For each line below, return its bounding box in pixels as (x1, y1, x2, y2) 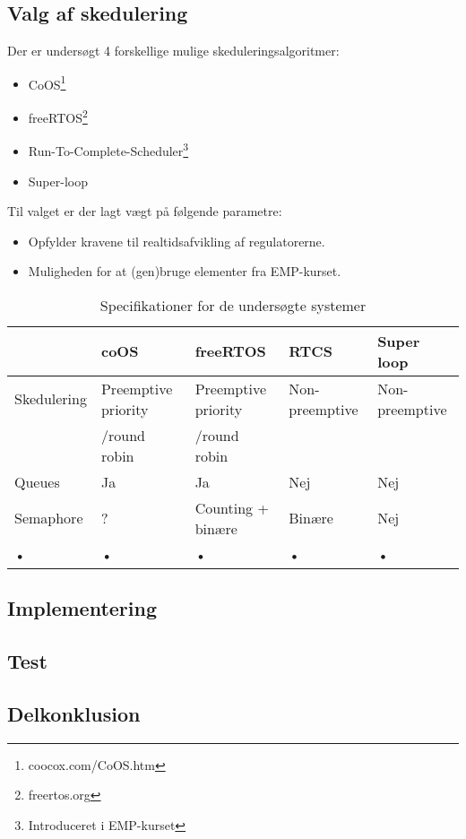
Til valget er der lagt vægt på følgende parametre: (7, 202, 282, 221)
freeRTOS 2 (28, 106, 88, 126)
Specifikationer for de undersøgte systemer (99, 294, 367, 316)
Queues (14, 471, 60, 492)
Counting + (194, 497, 269, 518)
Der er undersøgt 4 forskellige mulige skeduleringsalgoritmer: (7, 41, 340, 60)
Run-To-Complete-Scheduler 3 (28, 139, 189, 160)
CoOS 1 (28, 72, 66, 93)
